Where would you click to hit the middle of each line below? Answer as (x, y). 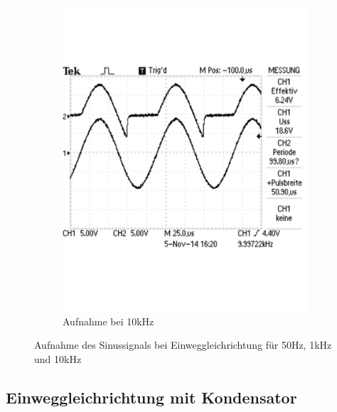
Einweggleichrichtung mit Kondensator (151, 397)
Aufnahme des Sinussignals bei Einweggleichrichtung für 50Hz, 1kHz (183, 345)
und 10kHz (58, 358)
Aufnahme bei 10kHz (108, 321)
